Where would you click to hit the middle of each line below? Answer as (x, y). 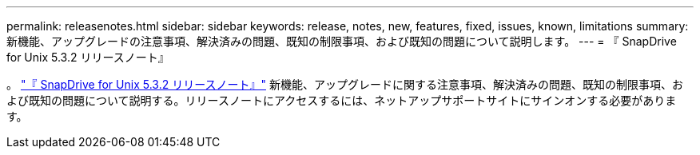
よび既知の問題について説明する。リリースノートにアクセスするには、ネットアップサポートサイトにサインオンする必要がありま (342, 100)
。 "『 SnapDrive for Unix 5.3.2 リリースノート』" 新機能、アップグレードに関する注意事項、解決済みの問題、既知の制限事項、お (345, 84)
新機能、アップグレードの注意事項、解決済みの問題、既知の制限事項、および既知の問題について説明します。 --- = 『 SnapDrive (342, 41)
